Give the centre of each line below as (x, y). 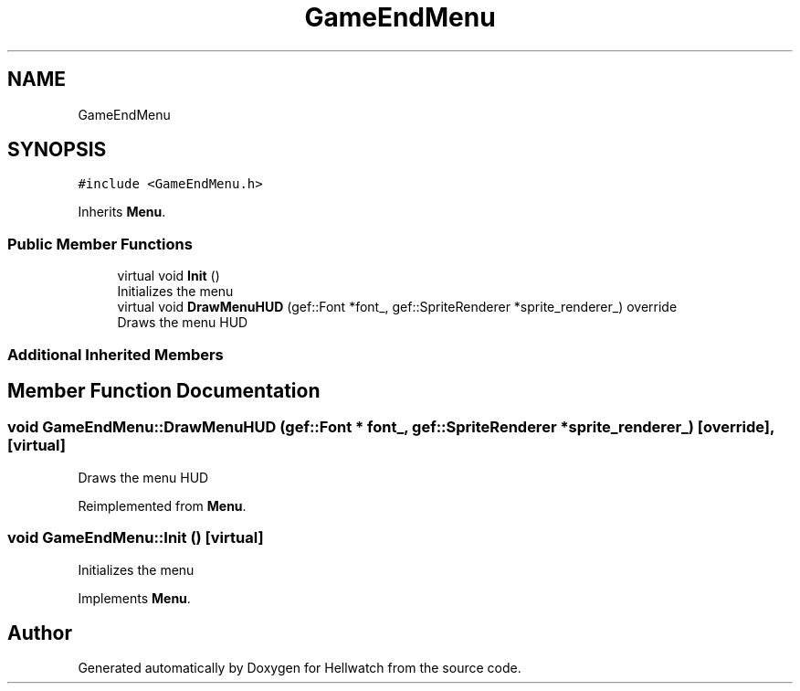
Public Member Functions (100, 244)
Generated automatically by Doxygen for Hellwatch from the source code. (300, 668)
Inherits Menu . (122, 212)
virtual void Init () (168, 276)
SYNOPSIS (57, 150)
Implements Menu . (134, 598)
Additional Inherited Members (116, 354)
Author (40, 633)
